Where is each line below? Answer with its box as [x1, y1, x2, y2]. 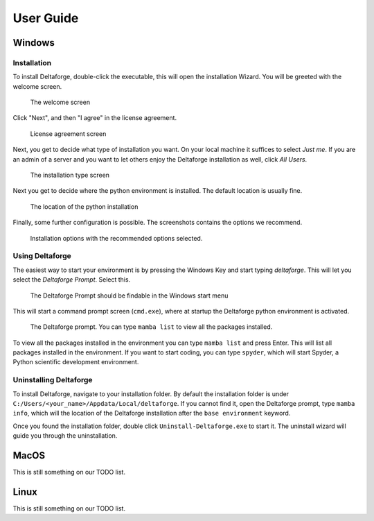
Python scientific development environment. [12, 358, 139, 366]
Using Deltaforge [12, 251, 72, 261]
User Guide [12, 10, 79, 26]
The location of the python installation [30, 202, 139, 211]
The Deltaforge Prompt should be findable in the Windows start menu [30, 291, 229, 300]
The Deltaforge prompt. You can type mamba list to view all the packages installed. [30, 323, 273, 331]
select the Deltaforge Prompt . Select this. [12, 275, 131, 284]
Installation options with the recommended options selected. [30, 234, 203, 242]
